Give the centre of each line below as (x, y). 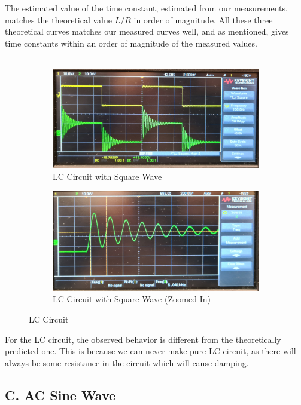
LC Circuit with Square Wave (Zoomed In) (132, 299)
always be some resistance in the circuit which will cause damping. (127, 362)
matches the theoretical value (58, 19)
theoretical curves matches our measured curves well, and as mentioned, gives (147, 31)
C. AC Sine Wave (60, 395)
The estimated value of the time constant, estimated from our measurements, (146, 8)
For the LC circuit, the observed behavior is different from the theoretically (143, 339)
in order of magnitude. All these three (203, 19)
